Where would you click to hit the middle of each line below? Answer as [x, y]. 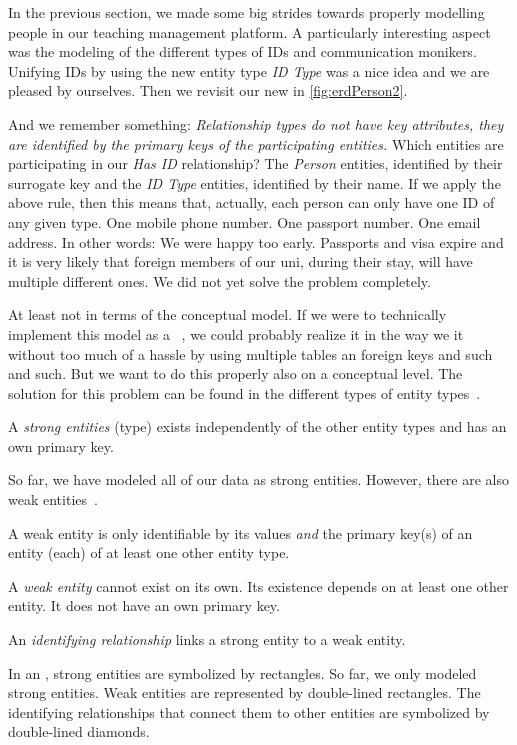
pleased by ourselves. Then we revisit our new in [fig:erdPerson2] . [208, 90]
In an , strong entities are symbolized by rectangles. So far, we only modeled [242, 672]
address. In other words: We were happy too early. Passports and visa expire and [256, 241]
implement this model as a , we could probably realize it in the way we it [236, 333]
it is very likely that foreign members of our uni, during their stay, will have [240, 261]
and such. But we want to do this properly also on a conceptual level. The [235, 373]
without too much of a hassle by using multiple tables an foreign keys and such [250, 353]
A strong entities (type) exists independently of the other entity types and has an [257, 426]
